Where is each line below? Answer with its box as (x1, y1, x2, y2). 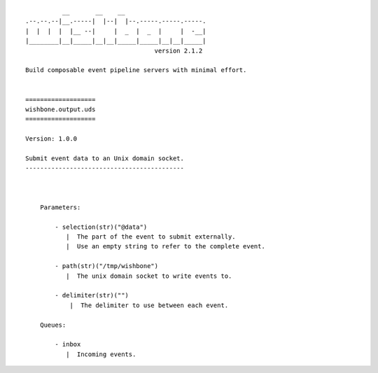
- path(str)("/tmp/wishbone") (55, 262, 159, 270)
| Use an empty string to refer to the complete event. (65, 242, 265, 251)
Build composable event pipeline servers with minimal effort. (25, 66, 247, 74)
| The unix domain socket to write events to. (65, 272, 232, 280)
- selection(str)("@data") (55, 223, 148, 231)
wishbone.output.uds (25, 105, 96, 113)
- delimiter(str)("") (55, 291, 129, 300)
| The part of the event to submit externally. (65, 232, 236, 241)
